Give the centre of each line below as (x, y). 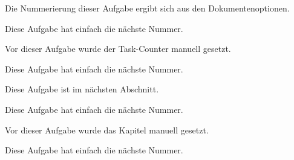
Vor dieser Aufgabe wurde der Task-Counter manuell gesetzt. (118, 49)
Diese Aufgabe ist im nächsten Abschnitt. (82, 89)
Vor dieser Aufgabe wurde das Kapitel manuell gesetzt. (107, 130)
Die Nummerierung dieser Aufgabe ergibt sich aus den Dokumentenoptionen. (147, 8)
